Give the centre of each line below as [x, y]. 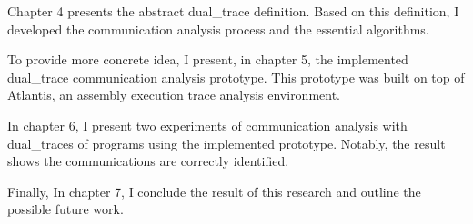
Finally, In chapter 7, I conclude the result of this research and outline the [214, 191]
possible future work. [65, 209]
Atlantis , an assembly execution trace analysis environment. [174, 95]
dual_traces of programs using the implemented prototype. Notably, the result [226, 143]
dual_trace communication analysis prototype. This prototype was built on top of [236, 77]
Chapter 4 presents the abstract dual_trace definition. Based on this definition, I [233, 11]
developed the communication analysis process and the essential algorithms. [218, 29]
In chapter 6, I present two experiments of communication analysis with [207, 125]
